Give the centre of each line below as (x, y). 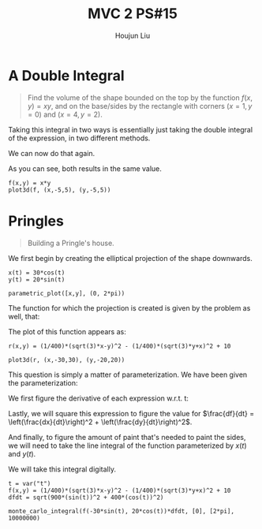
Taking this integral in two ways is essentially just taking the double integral (131, 129)
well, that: (24, 316)
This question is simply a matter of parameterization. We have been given (128, 374)
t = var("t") (30, 483)
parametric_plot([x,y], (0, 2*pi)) (67, 293)
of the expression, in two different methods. (79, 138)
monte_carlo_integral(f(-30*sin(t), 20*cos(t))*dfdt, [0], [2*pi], (122, 511)
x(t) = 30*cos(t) (37, 273)
